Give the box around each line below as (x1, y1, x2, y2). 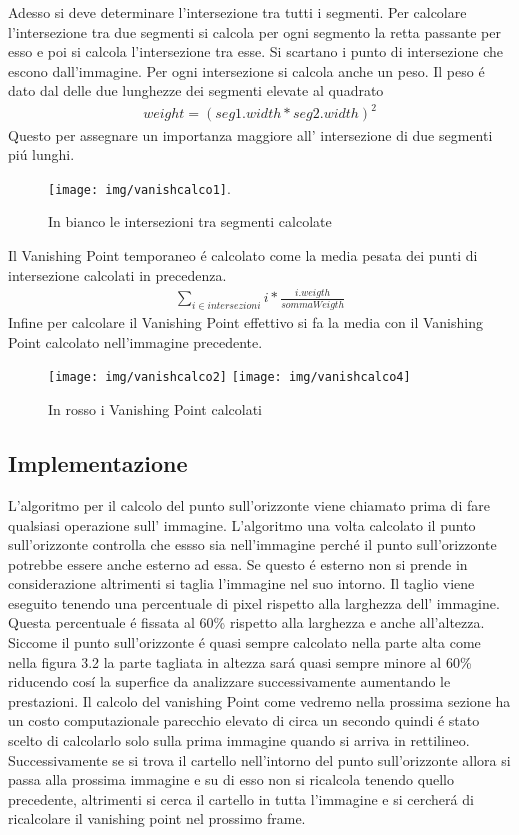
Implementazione (8, 448, 188, 479)
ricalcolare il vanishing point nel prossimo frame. (8, 808, 306, 829)
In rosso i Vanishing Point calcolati (48, 399, 262, 420)
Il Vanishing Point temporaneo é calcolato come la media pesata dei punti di (8, 244, 478, 265)
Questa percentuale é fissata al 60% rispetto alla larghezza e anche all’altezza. (8, 612, 485, 633)
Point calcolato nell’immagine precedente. (8, 331, 263, 352)
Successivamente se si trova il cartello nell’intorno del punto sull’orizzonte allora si (8, 749, 511, 770)
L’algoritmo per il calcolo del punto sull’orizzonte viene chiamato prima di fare (8, 494, 490, 515)
